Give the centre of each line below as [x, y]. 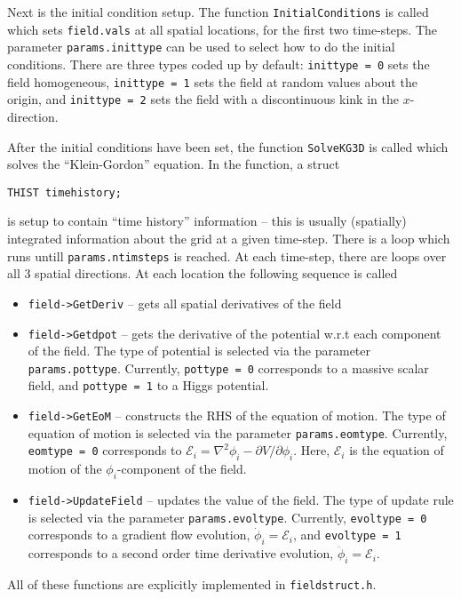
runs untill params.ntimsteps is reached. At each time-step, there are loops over [227, 256]
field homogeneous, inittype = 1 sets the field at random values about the [212, 81]
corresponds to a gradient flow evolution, [139, 535]
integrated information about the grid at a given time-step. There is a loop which [229, 239]
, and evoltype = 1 [347, 535]
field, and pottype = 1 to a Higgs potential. [148, 385]
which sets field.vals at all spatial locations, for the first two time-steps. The [223, 29]
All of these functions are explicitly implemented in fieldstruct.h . [192, 583]
